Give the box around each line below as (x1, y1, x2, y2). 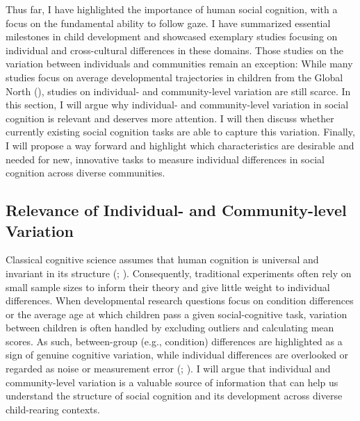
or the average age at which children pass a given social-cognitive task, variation (6, 306, 347, 321)
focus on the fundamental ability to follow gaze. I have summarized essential (6, 15, 331, 30)
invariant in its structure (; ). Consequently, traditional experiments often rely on (6, 265, 352, 280)
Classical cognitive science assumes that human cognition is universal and (6, 252, 319, 267)
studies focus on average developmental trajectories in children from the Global (6, 69, 343, 84)
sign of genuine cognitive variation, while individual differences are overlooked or (6, 347, 349, 362)
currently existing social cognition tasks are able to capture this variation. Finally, (6, 124, 355, 139)
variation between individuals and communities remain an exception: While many (6, 56, 353, 71)
